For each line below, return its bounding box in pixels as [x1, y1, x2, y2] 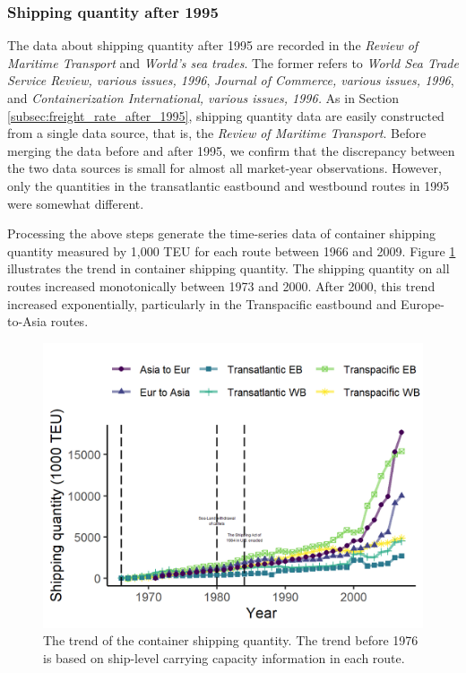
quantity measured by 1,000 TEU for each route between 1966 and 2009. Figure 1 [7, 241, 456, 260]
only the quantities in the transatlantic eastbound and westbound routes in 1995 [7, 176, 450, 194]
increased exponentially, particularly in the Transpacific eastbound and [7, 294, 397, 313]
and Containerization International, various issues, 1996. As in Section [7, 89, 399, 107]
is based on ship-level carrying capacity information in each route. [43, 648, 405, 667]
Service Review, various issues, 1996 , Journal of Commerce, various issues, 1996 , [7, 71, 454, 90]
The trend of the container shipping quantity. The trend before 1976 [43, 631, 419, 650]
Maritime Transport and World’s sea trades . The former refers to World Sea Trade [7, 53, 459, 72]
